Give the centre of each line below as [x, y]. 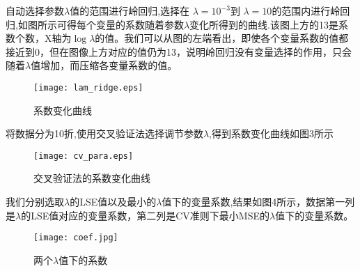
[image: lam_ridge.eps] [88, 87]
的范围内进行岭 [306, 10]
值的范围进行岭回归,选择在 [130, 10]
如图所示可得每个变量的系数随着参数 [101, 24]
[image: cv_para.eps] [84, 156]
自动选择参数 [35, 10]
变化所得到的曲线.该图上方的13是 [264, 24]
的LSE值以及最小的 [113, 202]
